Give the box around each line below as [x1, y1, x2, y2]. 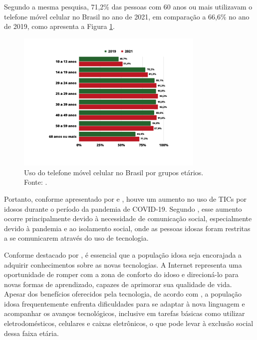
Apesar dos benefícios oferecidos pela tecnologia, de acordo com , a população [4, 289, 242, 299]
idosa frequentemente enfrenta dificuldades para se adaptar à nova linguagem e [4, 298, 245, 309]
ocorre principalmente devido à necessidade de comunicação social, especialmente [4, 213, 252, 224]
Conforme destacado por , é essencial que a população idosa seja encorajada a [4, 249, 242, 260]
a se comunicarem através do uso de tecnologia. [4, 233, 149, 243]
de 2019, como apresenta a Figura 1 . [4, 21, 115, 31]
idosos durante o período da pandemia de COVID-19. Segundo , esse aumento [4, 203, 242, 214]
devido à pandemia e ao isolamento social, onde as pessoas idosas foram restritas [4, 223, 251, 233]
